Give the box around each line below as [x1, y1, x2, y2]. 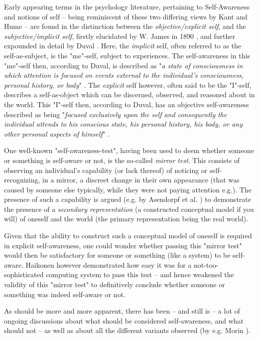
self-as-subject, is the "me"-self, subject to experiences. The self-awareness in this [4, 50, 250, 60]
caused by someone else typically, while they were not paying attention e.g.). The [4, 184, 252, 194]
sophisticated [4, 269, 44, 280]
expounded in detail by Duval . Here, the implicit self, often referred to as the [4, 40, 242, 51]
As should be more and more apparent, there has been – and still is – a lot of [4, 306, 240, 316]
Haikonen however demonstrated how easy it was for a [25, 259, 192, 270]
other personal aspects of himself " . [4, 128, 110, 139]
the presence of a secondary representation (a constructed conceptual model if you [4, 203, 254, 214]
